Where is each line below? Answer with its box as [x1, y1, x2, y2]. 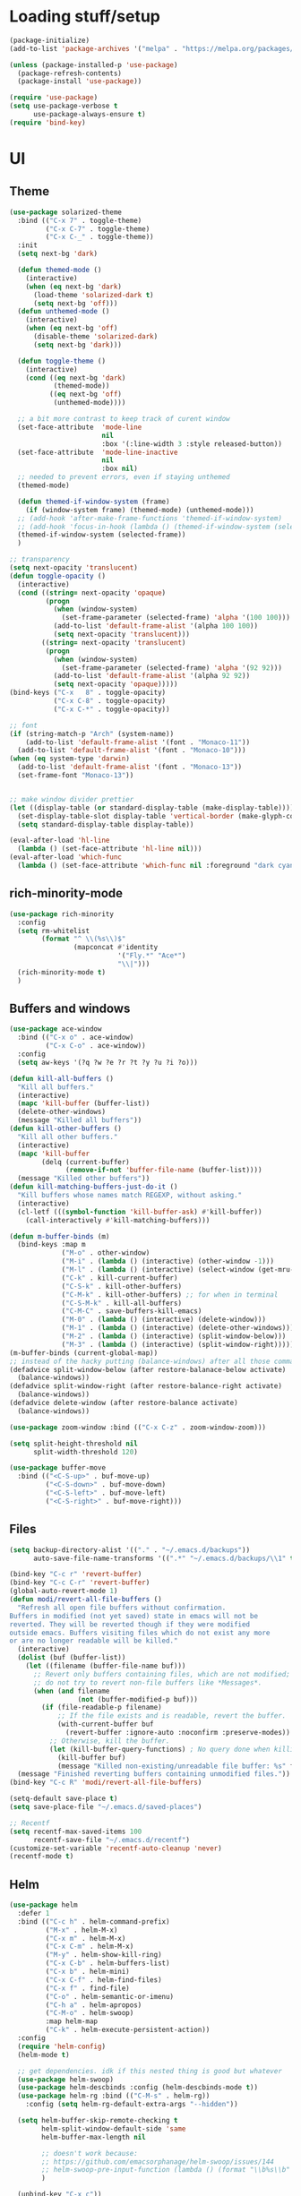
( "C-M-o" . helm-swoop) [45, 2009, 134, 2018]
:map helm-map [45, 2017, 99, 2026]
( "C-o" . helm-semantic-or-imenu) [45, 1992, 175, 2001]
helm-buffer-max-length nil [41, 2132, 146, 2141]
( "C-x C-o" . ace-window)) [45, 1042, 146, 1051]
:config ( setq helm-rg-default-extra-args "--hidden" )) [25, 2100, 239, 2109]
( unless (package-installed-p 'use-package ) [9, 60, 178, 69]
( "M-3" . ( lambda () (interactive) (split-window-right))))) [61, 1340, 295, 1349]
